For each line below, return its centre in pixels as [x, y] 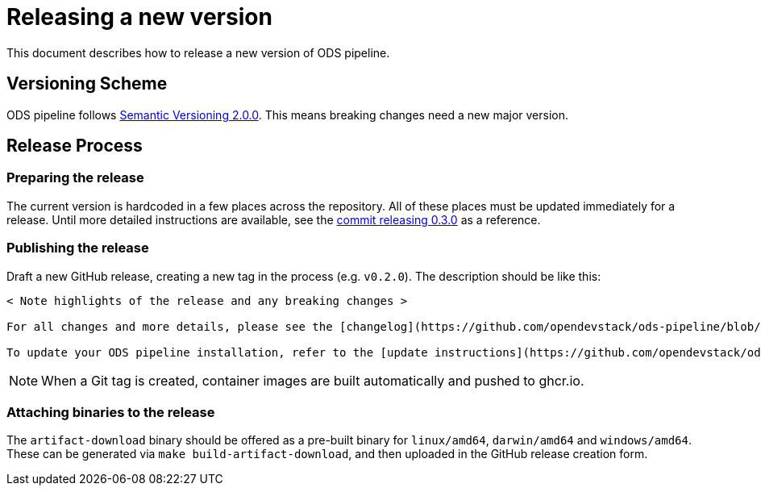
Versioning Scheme [87, 84]
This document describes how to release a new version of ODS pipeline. [198, 52]
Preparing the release [75, 178]
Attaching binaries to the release [111, 412]
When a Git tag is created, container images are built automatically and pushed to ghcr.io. [313, 380]
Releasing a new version [139, 17]
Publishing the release [78, 248]
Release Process [75, 146]
